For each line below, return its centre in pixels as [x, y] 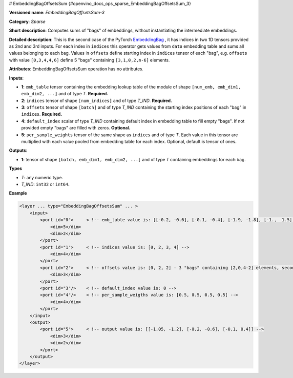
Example [18, 193]
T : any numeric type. [42, 177]
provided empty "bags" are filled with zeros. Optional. [76, 128]
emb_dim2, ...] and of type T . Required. [65, 94]
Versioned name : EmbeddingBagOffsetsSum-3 [57, 13]
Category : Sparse [27, 21]
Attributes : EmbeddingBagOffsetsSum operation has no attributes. [76, 69]
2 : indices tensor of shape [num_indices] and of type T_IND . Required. [97, 101]
